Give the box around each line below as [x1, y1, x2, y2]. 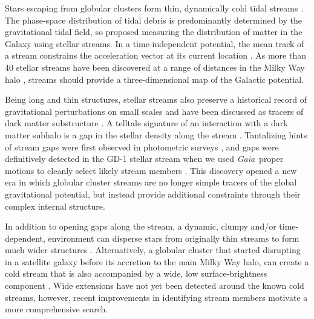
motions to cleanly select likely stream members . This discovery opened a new [5, 164, 297, 176]
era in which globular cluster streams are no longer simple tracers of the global [5, 176, 297, 188]
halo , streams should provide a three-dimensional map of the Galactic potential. [5, 72, 304, 85]
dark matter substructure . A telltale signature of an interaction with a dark [5, 117, 288, 129]
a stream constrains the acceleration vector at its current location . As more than [5, 49, 306, 62]
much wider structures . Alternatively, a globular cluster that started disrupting [5, 243, 301, 256]
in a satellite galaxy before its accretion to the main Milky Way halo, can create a [5, 255, 309, 268]
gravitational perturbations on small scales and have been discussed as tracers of [5, 105, 304, 117]
